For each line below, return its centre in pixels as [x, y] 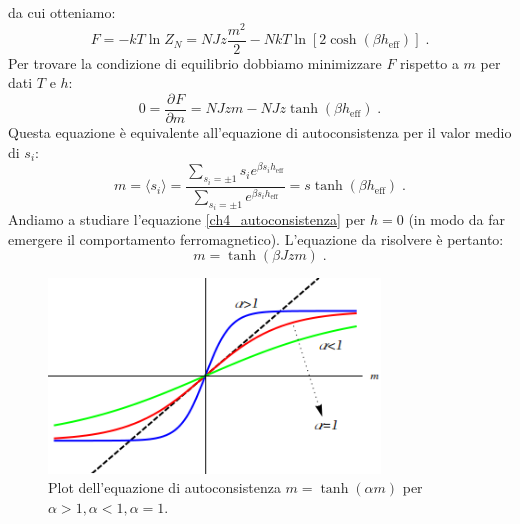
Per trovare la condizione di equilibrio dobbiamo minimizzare [195, 62]
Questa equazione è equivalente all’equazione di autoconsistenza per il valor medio [260, 131]
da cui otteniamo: [62, 12]
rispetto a [429, 62]
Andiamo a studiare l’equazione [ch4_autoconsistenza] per [187, 219]
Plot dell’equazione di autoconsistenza [164, 487]
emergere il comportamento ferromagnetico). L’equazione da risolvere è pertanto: [256, 238]
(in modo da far [456, 219]
